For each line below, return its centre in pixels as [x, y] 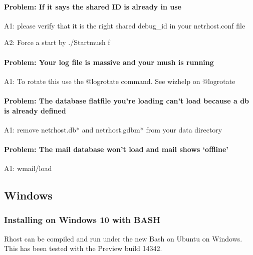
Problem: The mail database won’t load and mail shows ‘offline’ [116, 149]
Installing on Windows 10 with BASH [82, 220]
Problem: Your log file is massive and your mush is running [109, 62]
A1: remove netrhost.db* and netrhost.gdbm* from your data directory [113, 129]
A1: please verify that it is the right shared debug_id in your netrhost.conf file [125, 25]
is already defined [35, 110]
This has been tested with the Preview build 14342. [83, 248]
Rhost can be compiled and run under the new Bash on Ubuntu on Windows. [123, 238]
